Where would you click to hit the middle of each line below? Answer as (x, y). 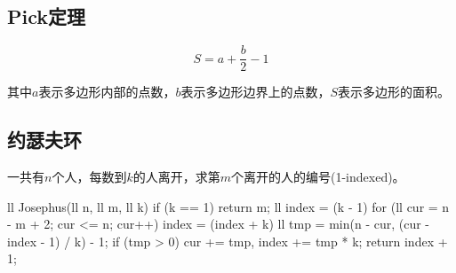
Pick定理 (47, 16)
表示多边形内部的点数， (107, 92)
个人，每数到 (89, 177)
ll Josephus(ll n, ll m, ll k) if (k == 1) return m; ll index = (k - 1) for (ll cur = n (228, 206)
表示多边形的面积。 (394, 92)
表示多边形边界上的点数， (256, 92)
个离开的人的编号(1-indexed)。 (318, 177)
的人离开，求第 (176, 177)
